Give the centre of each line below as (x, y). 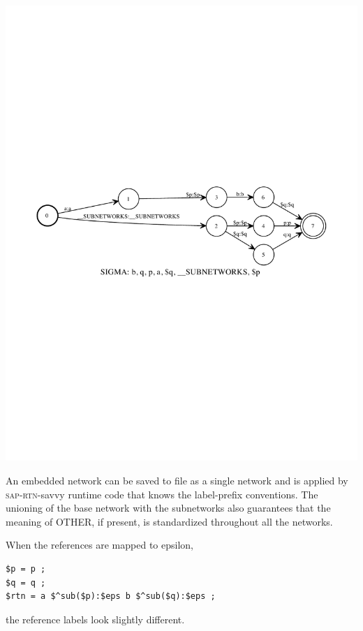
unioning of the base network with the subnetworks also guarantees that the (168, 508)
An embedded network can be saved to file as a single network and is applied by (177, 481)
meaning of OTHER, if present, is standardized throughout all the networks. (169, 521)
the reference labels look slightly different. (95, 619)
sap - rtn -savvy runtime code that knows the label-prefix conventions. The (162, 494)
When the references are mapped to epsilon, (99, 545)
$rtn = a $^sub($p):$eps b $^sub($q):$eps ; (111, 596)
